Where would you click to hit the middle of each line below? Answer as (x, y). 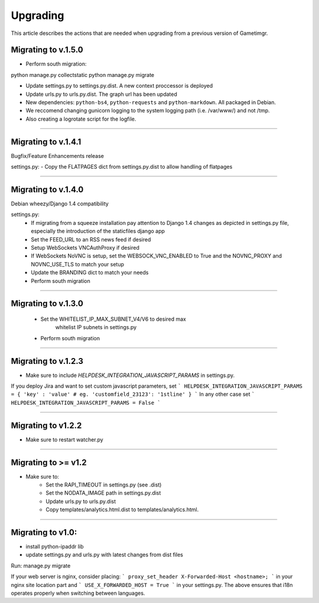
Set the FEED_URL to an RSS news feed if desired (91, 239)
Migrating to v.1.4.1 (46, 142)
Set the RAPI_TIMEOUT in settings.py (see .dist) (104, 485)
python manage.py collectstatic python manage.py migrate (83, 75)
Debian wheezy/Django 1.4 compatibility (60, 204)
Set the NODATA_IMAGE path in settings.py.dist (103, 493)
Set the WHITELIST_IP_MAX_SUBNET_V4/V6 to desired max (113, 319)
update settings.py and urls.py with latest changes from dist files (104, 555)
